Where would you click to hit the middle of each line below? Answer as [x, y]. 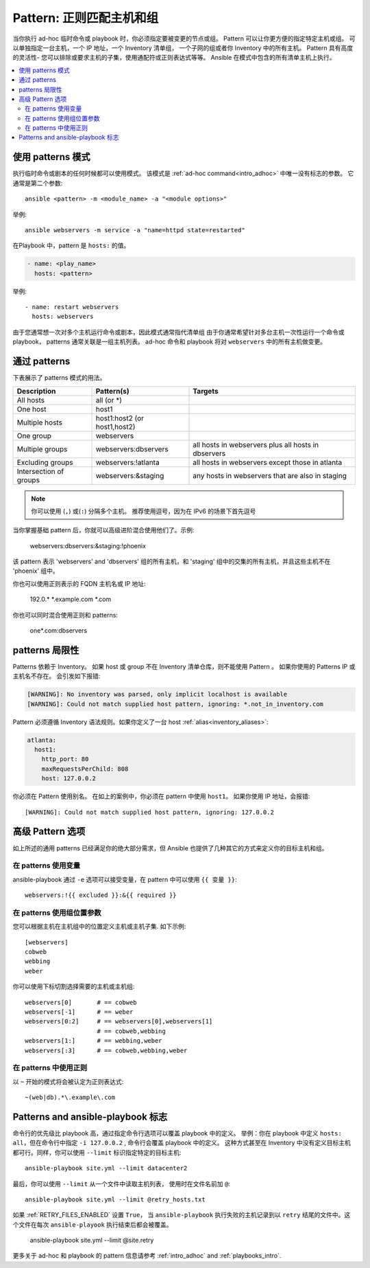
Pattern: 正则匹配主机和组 [86, 18]
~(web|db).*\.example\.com [70, 1098]
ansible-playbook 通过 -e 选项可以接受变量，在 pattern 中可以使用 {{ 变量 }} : [125, 879]
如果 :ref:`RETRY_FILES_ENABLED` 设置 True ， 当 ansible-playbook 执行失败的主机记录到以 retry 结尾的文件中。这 [182, 1215]
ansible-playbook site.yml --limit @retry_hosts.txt [115, 1199]
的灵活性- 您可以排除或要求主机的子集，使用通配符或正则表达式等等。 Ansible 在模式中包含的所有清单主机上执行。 [174, 58]
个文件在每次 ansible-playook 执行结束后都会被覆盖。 [92, 1224]
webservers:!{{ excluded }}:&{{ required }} [101, 895]
